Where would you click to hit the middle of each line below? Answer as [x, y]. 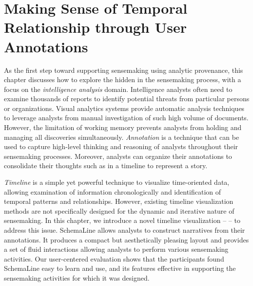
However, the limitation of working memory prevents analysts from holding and [123, 127]
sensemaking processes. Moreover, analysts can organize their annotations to [118, 156]
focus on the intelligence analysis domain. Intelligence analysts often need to [118, 89]
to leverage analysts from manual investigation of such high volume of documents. [126, 118]
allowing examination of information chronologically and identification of [113, 191]
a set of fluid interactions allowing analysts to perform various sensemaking [116, 249]
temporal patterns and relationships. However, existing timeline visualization [119, 201]
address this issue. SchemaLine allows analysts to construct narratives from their [125, 230]
